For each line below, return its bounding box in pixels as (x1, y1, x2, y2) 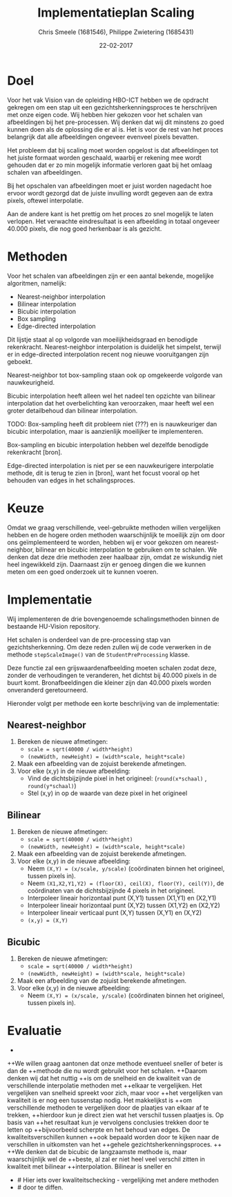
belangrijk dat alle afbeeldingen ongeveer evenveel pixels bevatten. (7, 132, 199, 141)
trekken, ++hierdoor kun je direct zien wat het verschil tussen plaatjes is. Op (7, 1110, 224, 1119)
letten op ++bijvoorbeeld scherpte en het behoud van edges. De (7, 1125, 191, 1134)
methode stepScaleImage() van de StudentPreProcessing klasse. (7, 650, 190, 658)
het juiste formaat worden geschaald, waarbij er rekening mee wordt (7, 153, 202, 161)
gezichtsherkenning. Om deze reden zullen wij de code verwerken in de (7, 643, 212, 651)
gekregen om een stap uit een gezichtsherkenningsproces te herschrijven (7, 103, 217, 112)
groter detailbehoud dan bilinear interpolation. (7, 406, 138, 414)
